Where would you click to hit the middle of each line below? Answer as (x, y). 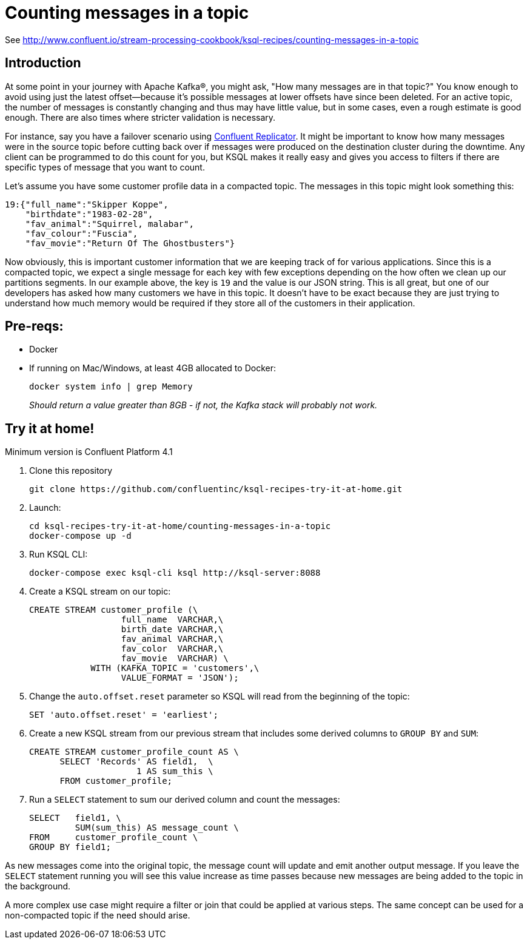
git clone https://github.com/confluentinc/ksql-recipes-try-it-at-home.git (216, 489)
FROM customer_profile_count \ (114, 838)
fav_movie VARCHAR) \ (175, 659)
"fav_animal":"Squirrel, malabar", (109, 224)
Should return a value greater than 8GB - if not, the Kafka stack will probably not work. (203, 405)
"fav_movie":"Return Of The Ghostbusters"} (130, 243)
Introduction (43, 63)
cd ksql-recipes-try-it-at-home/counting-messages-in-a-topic (180, 526)
